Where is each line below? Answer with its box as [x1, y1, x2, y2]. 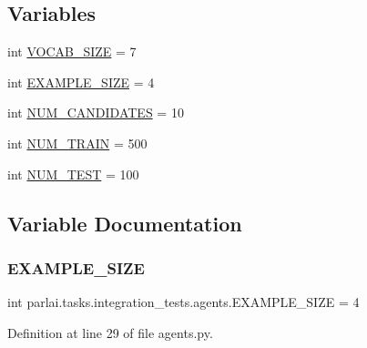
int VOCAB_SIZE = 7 [7, 42, 137, 61]
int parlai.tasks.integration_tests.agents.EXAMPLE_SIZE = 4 [7, 292, 360, 312]
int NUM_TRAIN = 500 [7, 133, 148, 152]
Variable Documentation [7, 209, 242, 237]
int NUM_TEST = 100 [7, 164, 139, 183]
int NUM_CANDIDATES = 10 [7, 103, 184, 122]
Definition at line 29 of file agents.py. [7, 322, 213, 342]
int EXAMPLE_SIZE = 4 [7, 72, 155, 91]
